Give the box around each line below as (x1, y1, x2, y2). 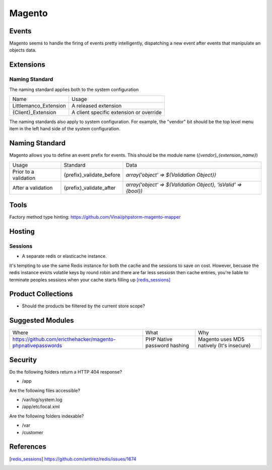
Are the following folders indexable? (9, 413, 84, 419)
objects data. (9, 47, 37, 53)
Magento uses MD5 (198, 336, 245, 343)
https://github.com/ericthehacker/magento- (12, 336, 116, 343)
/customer (22, 429, 44, 435)
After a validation (12, 184, 53, 191)
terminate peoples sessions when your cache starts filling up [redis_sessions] (9, 277, 171, 283)
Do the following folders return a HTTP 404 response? (9, 369, 122, 375)
